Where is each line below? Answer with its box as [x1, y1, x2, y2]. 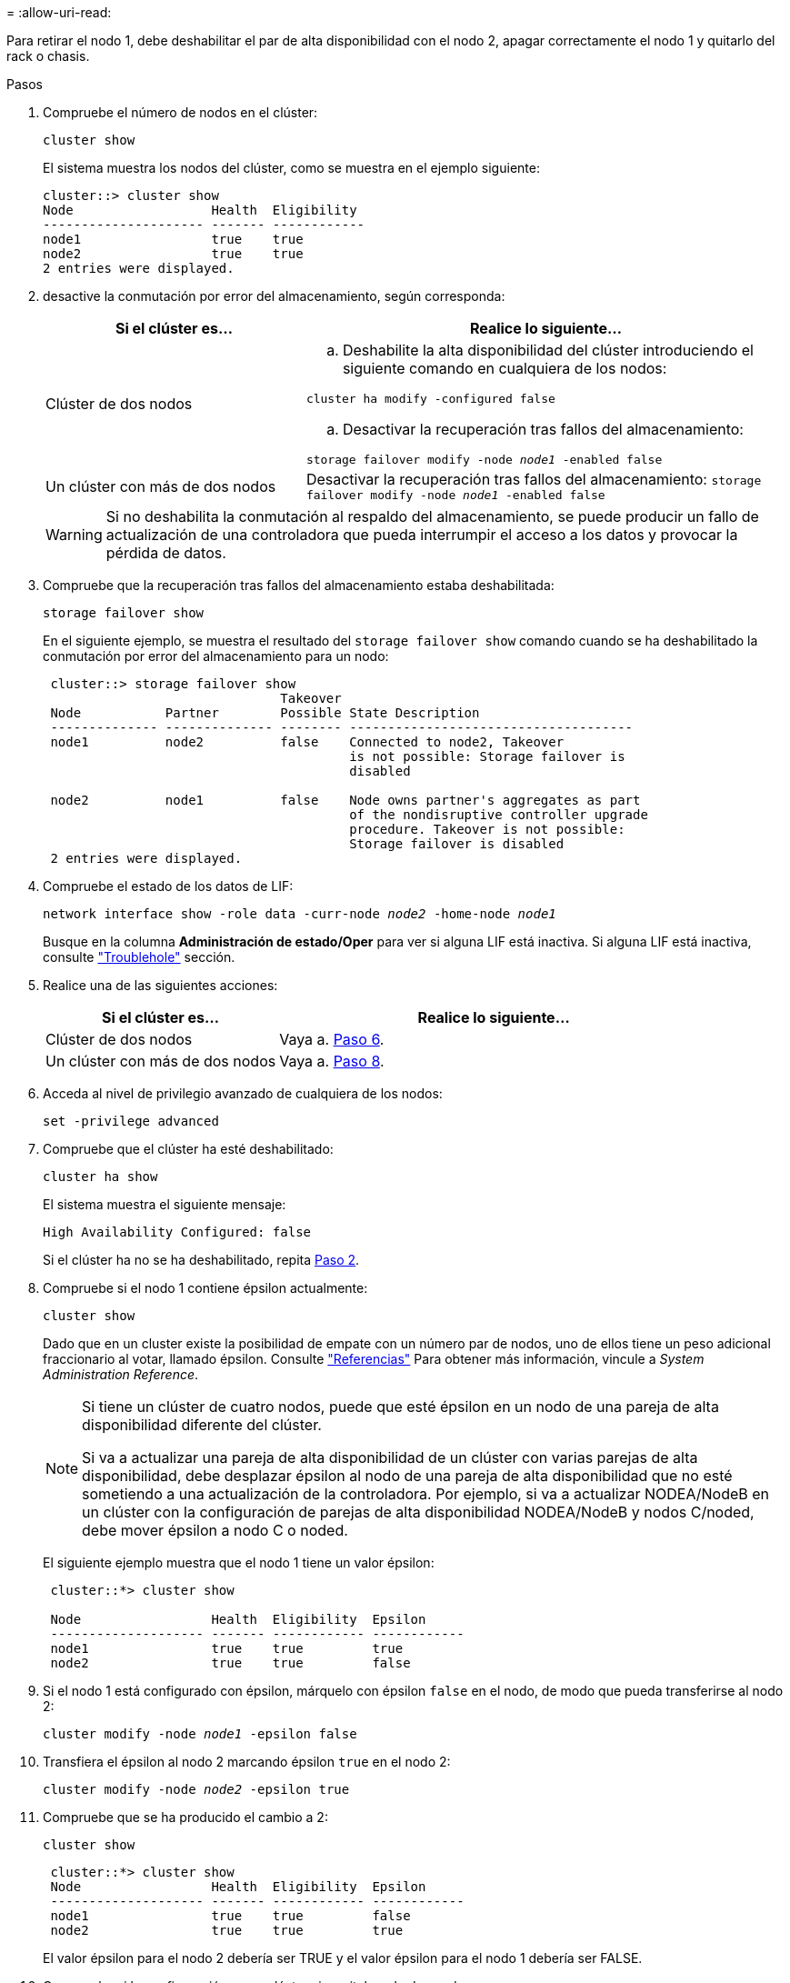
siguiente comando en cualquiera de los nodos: [342, 359, 667, 377]
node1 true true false [50, 1908, 411, 1923]
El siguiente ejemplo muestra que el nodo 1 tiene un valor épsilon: [43, 1555, 435, 1570]
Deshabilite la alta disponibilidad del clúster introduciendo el [342, 341, 754, 359]
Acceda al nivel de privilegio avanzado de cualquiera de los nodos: [43, 1086, 443, 1101]
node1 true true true [50, 1641, 404, 1656]
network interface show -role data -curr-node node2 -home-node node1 [43, 906, 556, 921]
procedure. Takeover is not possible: [349, 822, 625, 836]
